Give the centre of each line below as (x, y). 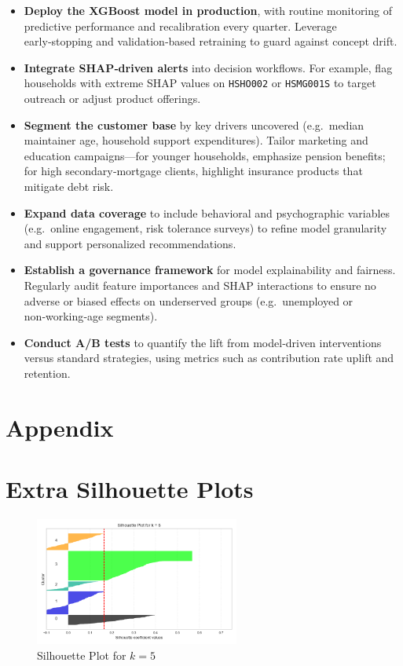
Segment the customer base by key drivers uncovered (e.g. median (194, 124)
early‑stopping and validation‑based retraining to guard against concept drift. (211, 41)
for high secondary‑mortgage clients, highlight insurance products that (193, 171)
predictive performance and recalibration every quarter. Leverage (180, 26)
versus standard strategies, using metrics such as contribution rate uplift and (209, 358)
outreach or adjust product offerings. (112, 99)
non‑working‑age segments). (91, 316)
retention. (47, 373)
